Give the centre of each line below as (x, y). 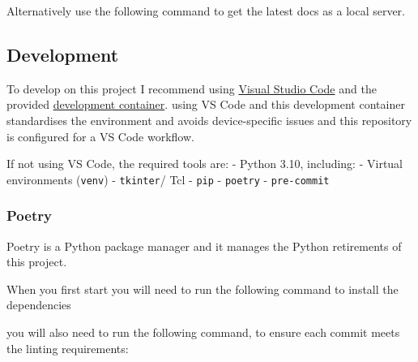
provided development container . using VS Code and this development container (206, 104)
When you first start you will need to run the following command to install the (203, 289)
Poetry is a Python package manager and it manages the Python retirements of (204, 246)
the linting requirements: (68, 348)
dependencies (39, 305)
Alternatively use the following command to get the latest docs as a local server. (206, 11)
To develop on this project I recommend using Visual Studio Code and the (192, 88)
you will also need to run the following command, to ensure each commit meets (203, 332)
